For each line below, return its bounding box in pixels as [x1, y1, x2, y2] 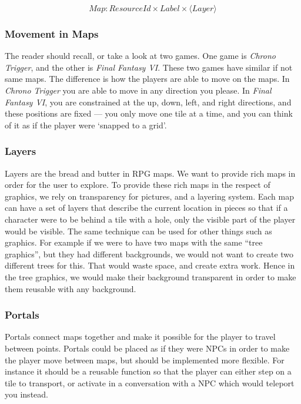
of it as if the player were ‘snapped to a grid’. [5, 118, 167, 131]
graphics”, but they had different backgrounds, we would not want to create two [5, 247, 294, 260]
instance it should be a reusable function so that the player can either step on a [5, 365, 292, 377]
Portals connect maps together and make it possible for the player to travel [5, 330, 276, 343]
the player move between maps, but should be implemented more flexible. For [5, 353, 285, 366]
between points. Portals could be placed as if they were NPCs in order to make [5, 342, 290, 354]
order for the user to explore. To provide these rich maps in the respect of [5, 178, 270, 191]
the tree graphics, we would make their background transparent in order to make [5, 270, 296, 283]
